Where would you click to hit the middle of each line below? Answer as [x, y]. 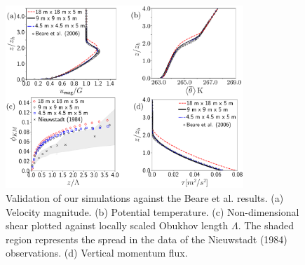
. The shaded [266, 225]
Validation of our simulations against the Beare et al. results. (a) [145, 197]
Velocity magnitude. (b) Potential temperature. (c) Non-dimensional [152, 211]
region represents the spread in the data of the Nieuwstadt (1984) [147, 239]
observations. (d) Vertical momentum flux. [97, 253]
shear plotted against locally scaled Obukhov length [117, 225]
